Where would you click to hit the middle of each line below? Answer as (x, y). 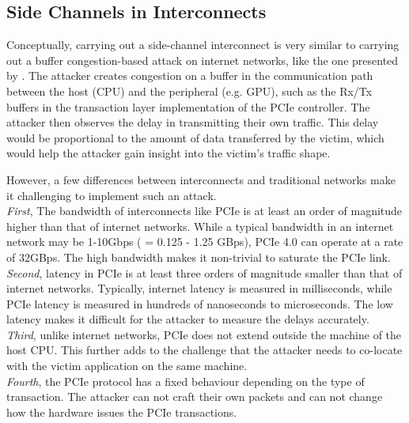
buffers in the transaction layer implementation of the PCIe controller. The (188, 106)
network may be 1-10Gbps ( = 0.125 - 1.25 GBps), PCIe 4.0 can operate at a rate (205, 242)
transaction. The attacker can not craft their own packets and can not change (195, 397)
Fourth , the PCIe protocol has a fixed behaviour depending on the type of (186, 381)
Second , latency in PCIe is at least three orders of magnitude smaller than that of (204, 272)
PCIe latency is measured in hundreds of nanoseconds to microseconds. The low (200, 303)
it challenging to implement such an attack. (112, 195)
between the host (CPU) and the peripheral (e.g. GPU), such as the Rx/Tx (189, 91)
